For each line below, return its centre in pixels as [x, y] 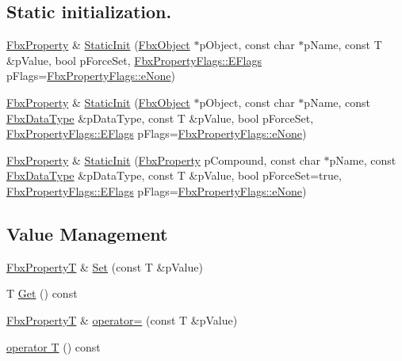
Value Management [87, 233]
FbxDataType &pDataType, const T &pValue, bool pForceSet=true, [174, 175]
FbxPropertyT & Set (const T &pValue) [105, 266]
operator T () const [54, 346]
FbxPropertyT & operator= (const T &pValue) [122, 319]
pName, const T [343, 45]
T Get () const [42, 293]
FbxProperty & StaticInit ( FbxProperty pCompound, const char [163, 160]
